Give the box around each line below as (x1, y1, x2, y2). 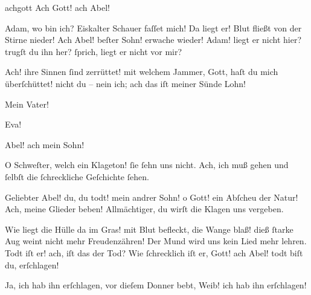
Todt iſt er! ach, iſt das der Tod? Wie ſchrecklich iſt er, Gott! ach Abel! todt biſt (5, 246, 303, 259)
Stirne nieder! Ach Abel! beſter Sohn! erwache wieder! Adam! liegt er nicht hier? (5, 33, 302, 46)
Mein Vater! (5, 97, 49, 110)
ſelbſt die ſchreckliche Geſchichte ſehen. (5, 170, 149, 183)
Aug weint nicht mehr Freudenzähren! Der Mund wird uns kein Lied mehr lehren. (5, 235, 307, 247)
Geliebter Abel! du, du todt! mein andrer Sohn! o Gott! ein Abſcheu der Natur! (5, 190, 298, 203)
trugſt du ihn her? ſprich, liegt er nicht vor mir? (5, 45, 182, 57)
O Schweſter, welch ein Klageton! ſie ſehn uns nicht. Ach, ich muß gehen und (5, 158, 289, 171)
